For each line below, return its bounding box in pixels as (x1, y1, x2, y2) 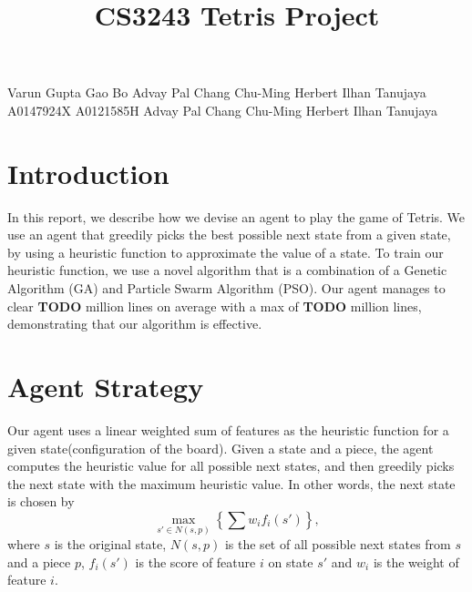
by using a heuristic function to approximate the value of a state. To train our (7, 242, 444, 261)
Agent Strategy (7, 368, 204, 405)
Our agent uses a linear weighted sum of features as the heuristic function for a (7, 420, 449, 439)
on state (268, 552, 313, 571)
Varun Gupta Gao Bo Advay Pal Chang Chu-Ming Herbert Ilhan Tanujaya (7, 83, 426, 102)
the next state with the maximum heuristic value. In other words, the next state (7, 474, 456, 493)
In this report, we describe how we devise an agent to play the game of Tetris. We (7, 207, 466, 226)
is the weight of (373, 552, 459, 571)
